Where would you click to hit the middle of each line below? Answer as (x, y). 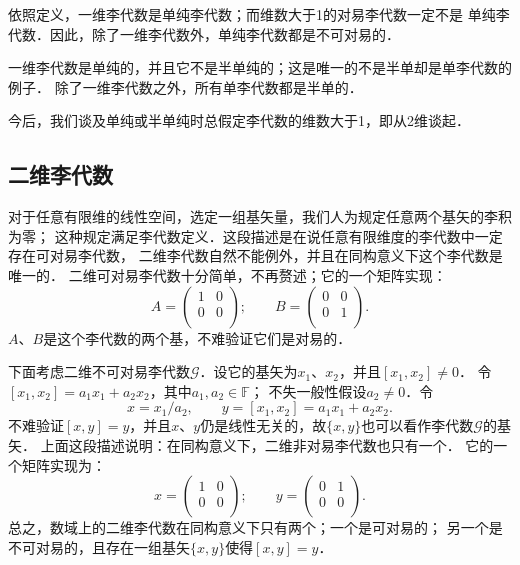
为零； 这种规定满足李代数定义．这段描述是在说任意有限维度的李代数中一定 (255, 235)
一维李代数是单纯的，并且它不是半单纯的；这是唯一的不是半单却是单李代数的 (260, 67)
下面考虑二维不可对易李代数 (99, 371)
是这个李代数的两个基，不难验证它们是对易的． (197, 337)
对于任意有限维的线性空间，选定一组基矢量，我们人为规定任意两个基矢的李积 (260, 216)
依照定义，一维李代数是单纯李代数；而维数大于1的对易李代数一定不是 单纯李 (259, 14)
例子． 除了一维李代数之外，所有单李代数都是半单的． (185, 86)
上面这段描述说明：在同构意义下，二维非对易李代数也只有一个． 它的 (267, 444)
